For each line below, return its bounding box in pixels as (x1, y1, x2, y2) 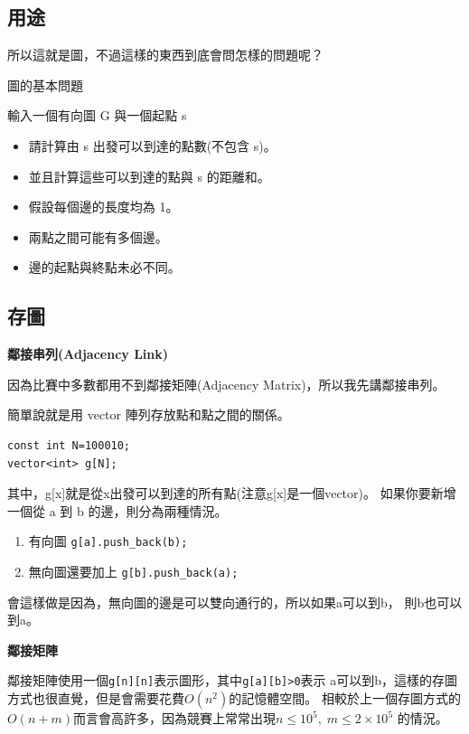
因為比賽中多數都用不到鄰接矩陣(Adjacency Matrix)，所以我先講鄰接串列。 (7, 374, 446, 393)
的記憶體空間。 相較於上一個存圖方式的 (229, 689, 461, 708)
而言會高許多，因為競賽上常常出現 (72, 709, 276, 728)
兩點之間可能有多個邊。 (28, 227, 168, 246)
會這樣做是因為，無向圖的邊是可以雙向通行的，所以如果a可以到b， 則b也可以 (7, 592, 463, 611)
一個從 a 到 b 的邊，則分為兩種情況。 (7, 501, 228, 520)
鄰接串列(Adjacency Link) (7, 344, 169, 363)
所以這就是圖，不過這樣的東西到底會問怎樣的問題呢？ (7, 45, 324, 64)
